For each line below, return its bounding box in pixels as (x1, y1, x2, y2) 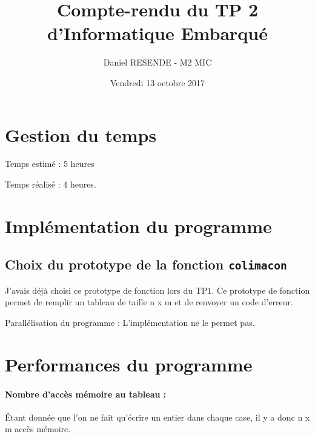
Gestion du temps (5, 122, 157, 147)
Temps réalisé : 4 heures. (5, 178, 96, 191)
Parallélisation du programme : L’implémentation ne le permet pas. (5, 316, 255, 328)
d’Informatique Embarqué (47, 21, 268, 46)
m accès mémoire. (5, 422, 71, 435)
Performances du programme (5, 351, 253, 376)
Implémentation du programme (5, 213, 272, 238)
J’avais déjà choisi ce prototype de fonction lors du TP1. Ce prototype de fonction (5, 283, 310, 296)
